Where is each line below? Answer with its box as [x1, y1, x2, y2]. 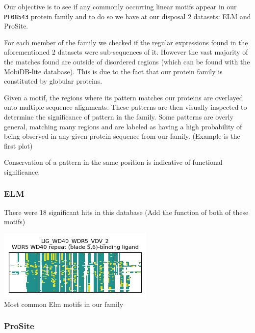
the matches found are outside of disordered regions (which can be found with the [4, 57, 250, 67]
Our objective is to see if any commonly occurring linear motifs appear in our [4, 1, 237, 11]
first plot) [4, 140, 33, 151]
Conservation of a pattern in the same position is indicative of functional [4, 157, 223, 167]
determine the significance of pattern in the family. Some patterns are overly [4, 112, 233, 121]
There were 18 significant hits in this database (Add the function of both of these [4, 207, 249, 217]
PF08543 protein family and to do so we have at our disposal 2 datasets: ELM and [4, 11, 251, 21]
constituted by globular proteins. [4, 76, 102, 86]
